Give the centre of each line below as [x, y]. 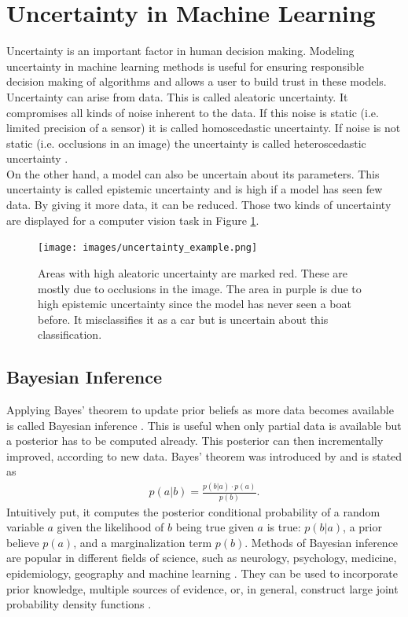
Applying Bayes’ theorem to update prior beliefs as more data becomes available [200, 410]
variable [25, 527]
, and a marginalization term [143, 542]
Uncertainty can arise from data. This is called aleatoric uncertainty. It [177, 96]
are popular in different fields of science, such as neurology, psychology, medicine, [202, 558]
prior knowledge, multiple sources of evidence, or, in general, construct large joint [202, 588]
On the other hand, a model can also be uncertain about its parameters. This [193, 173]
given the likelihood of [110, 527]
